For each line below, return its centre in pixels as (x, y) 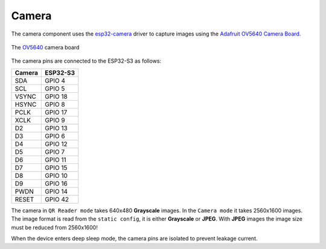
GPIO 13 (56, 128)
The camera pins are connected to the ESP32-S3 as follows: (86, 61)
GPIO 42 (57, 199)
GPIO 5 (55, 89)
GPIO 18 (56, 96)
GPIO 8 (55, 104)
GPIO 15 (56, 168)
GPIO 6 (55, 136)
